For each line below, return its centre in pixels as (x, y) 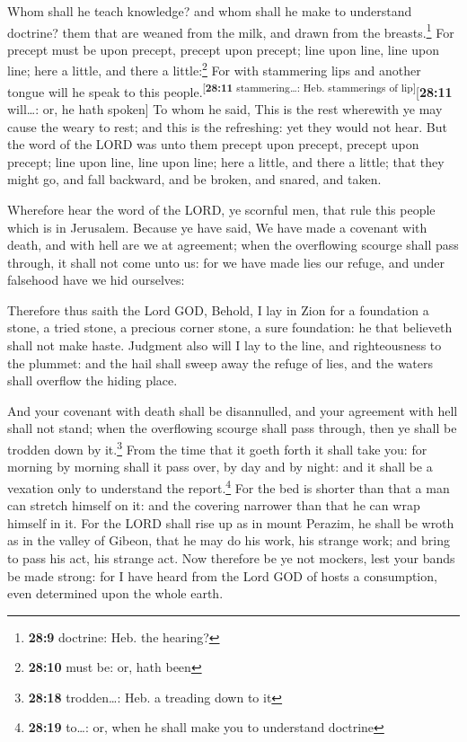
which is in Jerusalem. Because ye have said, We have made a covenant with (217, 227)
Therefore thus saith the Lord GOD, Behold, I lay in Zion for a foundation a (218, 309)
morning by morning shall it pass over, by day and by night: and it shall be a (220, 467)
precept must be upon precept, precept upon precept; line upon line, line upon (223, 49)
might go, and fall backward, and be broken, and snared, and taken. (194, 179)
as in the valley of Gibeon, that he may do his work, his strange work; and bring (229, 540)
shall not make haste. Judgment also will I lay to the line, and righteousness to (225, 345)
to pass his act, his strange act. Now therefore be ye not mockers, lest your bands (231, 557)
